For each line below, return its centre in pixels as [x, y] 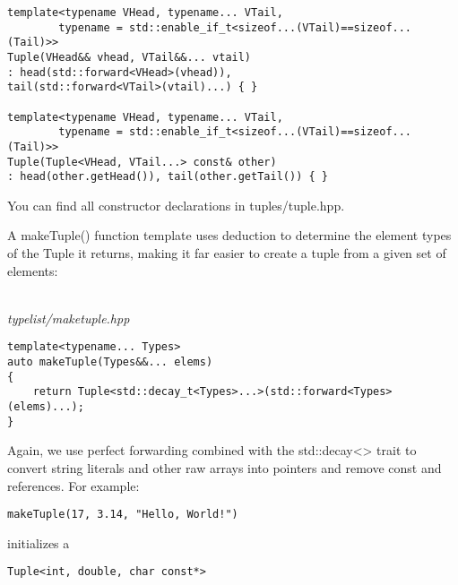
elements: [33, 270]
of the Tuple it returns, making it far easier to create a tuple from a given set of [227, 253]
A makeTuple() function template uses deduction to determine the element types [229, 235]
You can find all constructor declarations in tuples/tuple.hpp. [176, 205]
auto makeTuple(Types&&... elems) [110, 362]
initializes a [39, 542]
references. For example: [73, 485]
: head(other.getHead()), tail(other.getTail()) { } [168, 177]
